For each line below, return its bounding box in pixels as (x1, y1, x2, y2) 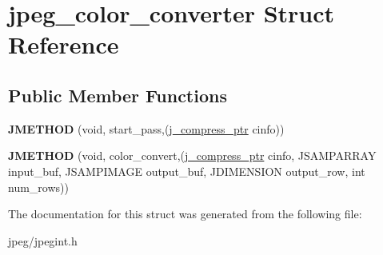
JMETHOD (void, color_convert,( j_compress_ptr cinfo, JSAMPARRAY (8, 147, 377, 164)
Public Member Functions (8, 82, 227, 107)
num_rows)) (8, 178, 69, 195)
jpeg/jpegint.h (8, 232, 78, 249)
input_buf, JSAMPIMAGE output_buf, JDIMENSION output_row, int (8, 162, 365, 179)
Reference (8, 28, 119, 61)
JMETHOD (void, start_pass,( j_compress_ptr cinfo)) (8, 120, 285, 137)
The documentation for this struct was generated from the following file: (8, 205, 362, 222)
